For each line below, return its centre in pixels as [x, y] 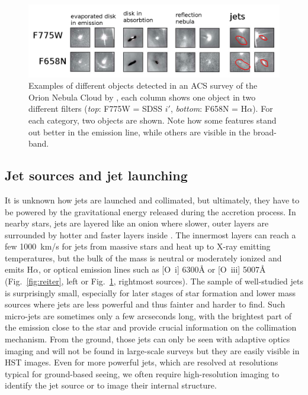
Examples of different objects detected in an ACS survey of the [143, 85]
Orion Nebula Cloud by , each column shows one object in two [142, 97]
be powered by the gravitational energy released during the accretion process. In [150, 211]
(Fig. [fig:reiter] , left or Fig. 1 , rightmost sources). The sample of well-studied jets [154, 281]
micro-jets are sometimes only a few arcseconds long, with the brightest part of [148, 315]
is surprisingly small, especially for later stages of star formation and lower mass [150, 292]
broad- [265, 132]
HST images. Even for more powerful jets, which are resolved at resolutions [142, 362]
